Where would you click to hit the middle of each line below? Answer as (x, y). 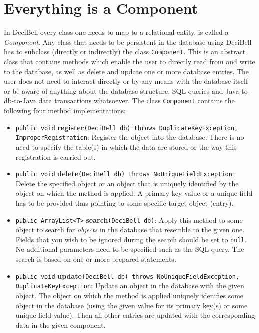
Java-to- (238, 91)
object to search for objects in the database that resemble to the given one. (130, 229)
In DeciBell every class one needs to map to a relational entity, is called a (116, 32)
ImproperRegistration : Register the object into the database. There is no (130, 137)
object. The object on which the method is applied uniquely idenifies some (129, 295)
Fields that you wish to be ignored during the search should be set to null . (131, 239)
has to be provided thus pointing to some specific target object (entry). (125, 202)
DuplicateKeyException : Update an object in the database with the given (130, 285)
